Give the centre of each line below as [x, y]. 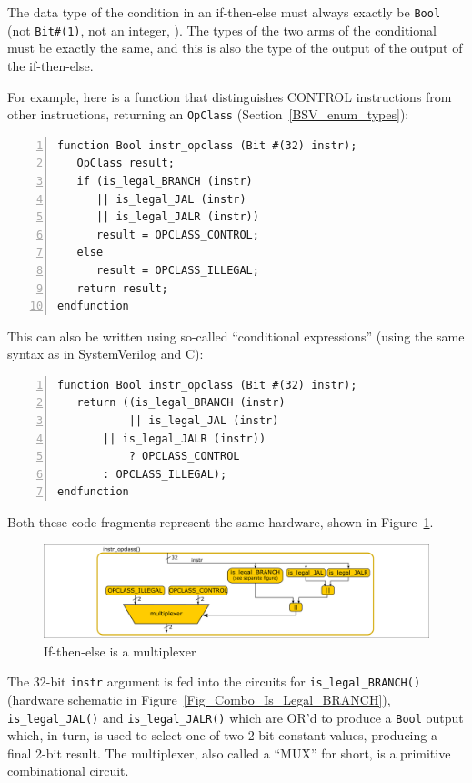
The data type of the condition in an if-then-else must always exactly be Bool [224, 12]
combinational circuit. [68, 771]
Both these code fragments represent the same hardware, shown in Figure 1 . [221, 522]
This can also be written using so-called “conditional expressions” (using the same [236, 336]
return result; [122, 288]
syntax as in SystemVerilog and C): [105, 354]
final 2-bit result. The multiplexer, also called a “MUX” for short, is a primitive [229, 752]
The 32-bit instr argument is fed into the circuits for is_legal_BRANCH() [214, 681]
